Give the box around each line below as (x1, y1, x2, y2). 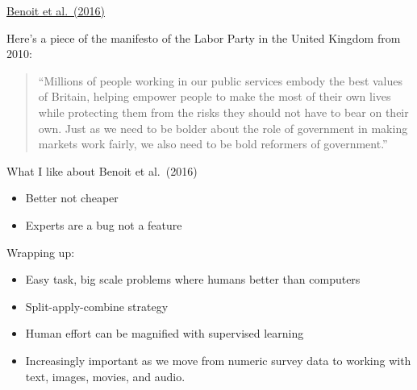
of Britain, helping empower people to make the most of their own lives (38, 88, 391, 105)
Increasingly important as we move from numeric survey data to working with (25, 351, 411, 368)
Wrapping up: (6, 243, 75, 260)
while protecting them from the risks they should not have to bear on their (38, 103, 409, 120)
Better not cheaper (25, 189, 119, 206)
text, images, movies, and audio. (25, 367, 186, 384)
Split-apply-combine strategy (25, 297, 169, 314)
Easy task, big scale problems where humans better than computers (25, 271, 361, 288)
